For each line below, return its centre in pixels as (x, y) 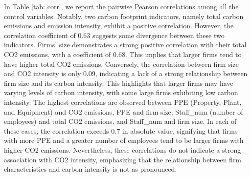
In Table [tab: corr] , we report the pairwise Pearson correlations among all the (121, 6)
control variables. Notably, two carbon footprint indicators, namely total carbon (124, 16)
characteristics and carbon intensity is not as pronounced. (91, 169)
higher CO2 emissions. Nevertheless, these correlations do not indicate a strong (123, 149)
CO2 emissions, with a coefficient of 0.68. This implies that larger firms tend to (123, 54)
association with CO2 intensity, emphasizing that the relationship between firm (123, 159)
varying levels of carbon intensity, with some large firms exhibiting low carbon (121, 92)
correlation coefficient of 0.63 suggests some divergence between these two (114, 35)
